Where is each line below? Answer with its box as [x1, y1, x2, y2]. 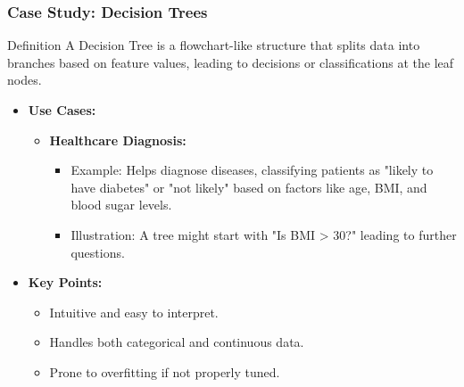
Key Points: [28, 273, 103, 292]
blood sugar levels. [70, 195, 172, 214]
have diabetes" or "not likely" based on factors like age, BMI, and [70, 177, 427, 196]
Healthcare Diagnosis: [49, 130, 186, 149]
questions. [70, 243, 125, 261]
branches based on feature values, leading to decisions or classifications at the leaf [7, 53, 454, 71]
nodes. [7, 70, 42, 89]
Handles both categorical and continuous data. [49, 333, 304, 351]
